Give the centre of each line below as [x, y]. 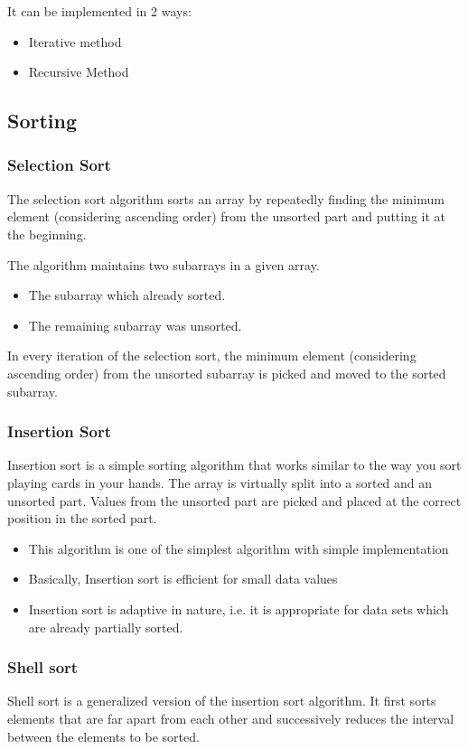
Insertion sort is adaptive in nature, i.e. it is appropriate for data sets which [239, 609]
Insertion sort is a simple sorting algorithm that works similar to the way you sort [234, 465]
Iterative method [75, 41]
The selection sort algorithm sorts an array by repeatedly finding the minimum [226, 198]
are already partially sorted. [106, 627]
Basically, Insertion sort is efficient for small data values [183, 579]
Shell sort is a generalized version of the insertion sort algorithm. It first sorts [222, 701]
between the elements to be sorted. [103, 736]
